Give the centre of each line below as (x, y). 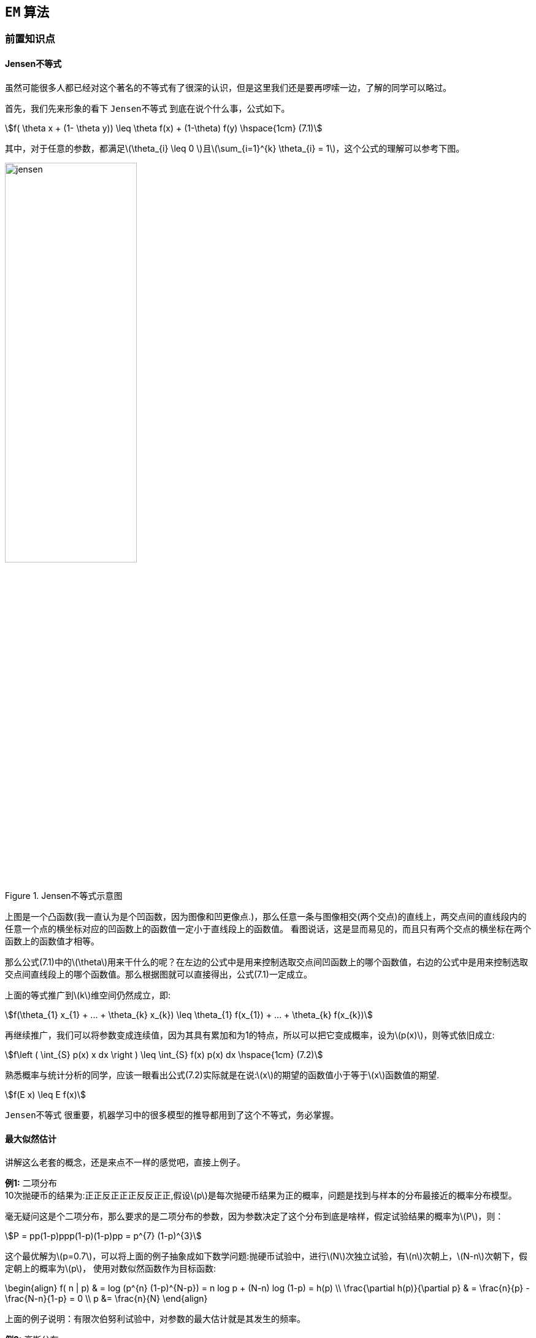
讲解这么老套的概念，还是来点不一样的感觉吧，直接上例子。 (125, 1162)
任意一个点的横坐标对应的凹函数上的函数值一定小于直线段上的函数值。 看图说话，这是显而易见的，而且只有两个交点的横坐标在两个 (268, 929)
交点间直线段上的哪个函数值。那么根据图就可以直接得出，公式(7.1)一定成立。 (159, 974)
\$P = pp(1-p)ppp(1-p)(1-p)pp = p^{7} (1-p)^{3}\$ (103, 1236)
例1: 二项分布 (31, 1183)
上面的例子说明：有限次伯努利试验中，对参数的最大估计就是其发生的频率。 (155, 1319)
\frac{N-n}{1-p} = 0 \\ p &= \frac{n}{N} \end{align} (106, 1299)
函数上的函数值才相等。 (52, 941)
